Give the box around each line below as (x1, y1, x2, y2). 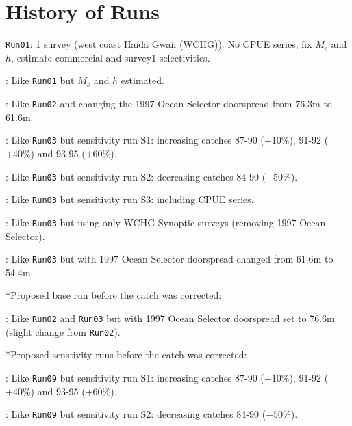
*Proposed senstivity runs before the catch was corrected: (5, 347, 247, 362)
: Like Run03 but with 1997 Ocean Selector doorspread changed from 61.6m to (5, 252, 334, 266)
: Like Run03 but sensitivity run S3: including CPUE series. (5, 192, 254, 207)
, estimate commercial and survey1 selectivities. (11, 50, 210, 64)
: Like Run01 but (5, 73, 75, 88)
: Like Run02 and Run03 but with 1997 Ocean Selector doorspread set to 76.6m (5, 310, 335, 325)
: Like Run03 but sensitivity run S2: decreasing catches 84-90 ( (5, 169, 266, 183)
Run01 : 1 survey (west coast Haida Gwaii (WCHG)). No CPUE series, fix (5, 37, 312, 51)
